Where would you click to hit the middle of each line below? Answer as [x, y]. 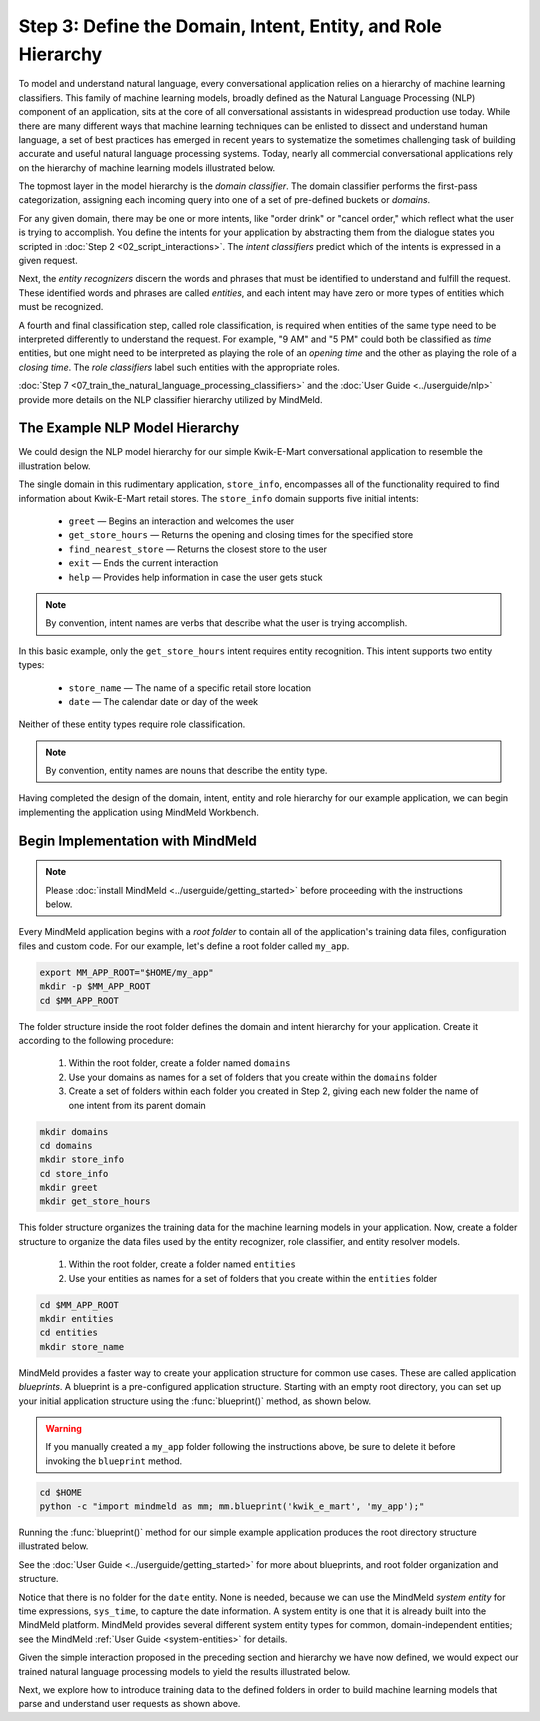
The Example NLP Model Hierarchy [129, 428]
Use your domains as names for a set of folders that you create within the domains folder [253, 1077]
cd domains [66, 1145]
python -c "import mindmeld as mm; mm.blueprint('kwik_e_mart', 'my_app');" [232, 1506]
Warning [63, 1428]
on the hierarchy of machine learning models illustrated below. [147, 167]
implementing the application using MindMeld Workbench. [138, 812]
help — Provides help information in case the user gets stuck [195, 577]
